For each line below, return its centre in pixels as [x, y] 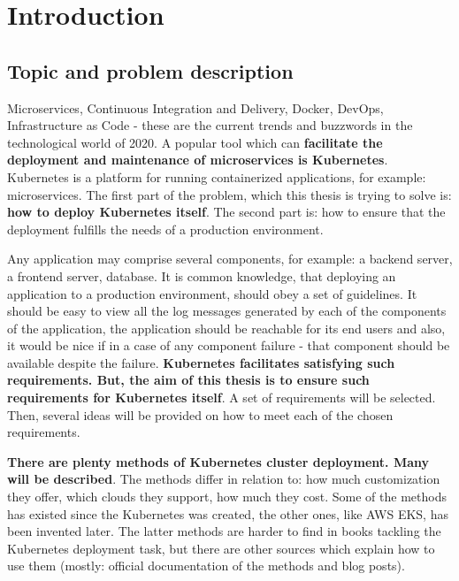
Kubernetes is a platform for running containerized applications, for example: [217, 176]
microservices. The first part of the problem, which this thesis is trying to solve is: [229, 194]
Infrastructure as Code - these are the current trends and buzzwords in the [210, 125]
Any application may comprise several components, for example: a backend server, [230, 259]
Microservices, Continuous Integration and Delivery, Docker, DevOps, [195, 107]
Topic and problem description [150, 70]
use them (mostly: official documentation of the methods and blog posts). [206, 566]
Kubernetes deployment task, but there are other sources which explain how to [221, 548]
